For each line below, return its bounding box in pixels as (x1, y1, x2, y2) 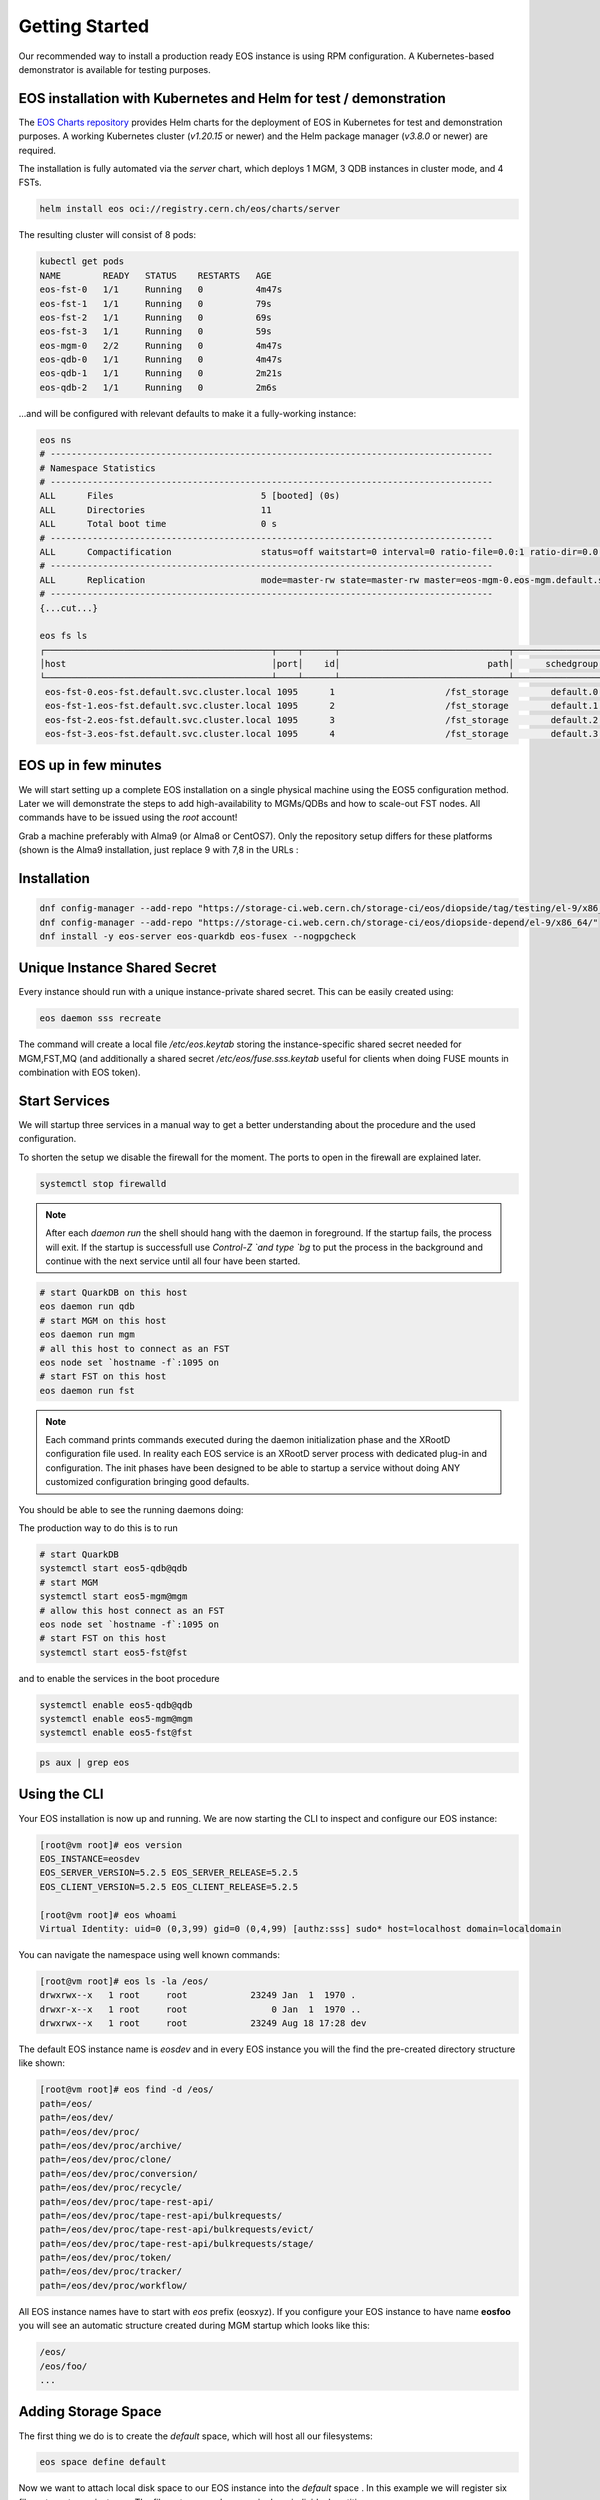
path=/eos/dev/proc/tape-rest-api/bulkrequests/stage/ (39, 2238, 314, 2249)
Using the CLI (18, 1786, 104, 1803)
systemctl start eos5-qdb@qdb (39, 1563, 188, 1574)
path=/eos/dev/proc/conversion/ (39, 2168, 199, 2179)
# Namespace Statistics (39, 462, 157, 474)
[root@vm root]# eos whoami (39, 1909, 177, 1920)
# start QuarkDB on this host (39, 1286, 188, 1298)
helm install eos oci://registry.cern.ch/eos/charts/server (39, 203, 341, 215)
